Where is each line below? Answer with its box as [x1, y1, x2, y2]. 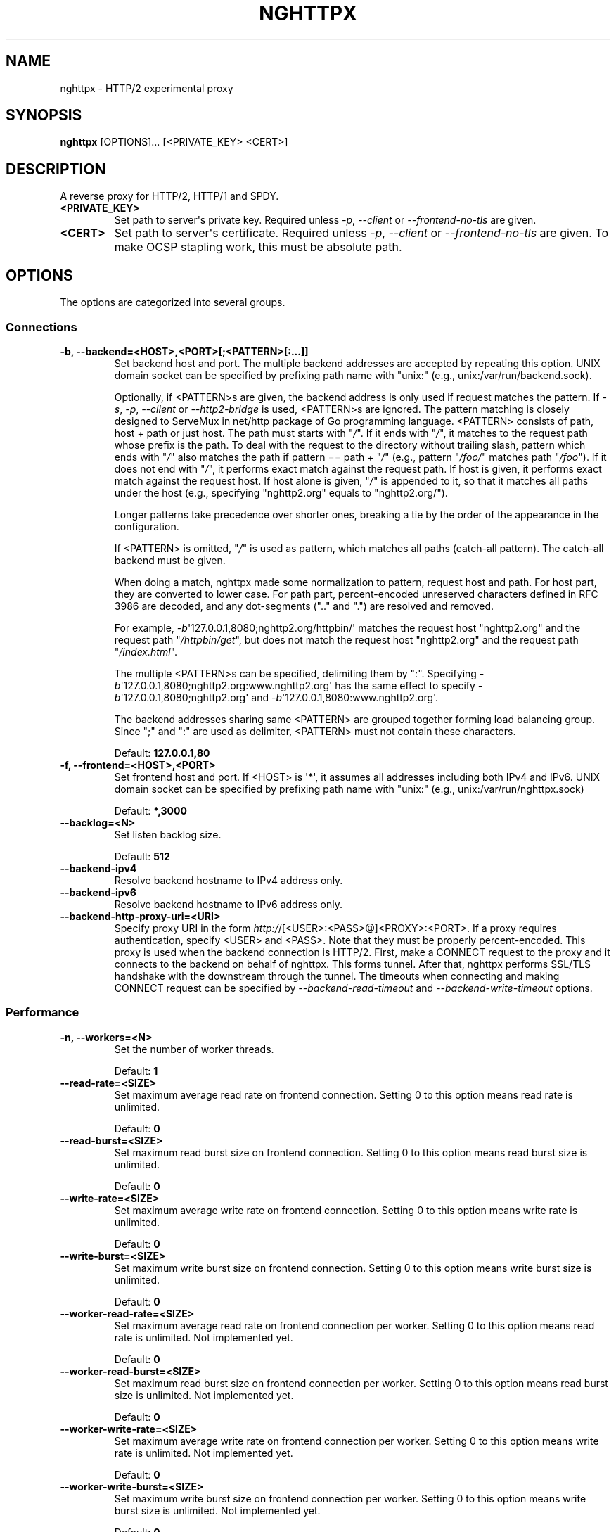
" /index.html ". [114, 645, 177, 658]
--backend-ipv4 [60, 862, 137, 874]
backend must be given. [114, 554, 226, 566]
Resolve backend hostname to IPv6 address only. [114, 898, 343, 910]
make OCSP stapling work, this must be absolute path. [114, 240, 402, 255]
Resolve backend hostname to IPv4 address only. [114, 874, 343, 886]
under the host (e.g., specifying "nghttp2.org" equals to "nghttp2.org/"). [114, 486, 448, 499]
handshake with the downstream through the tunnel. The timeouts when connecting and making [114, 969, 560, 982]
